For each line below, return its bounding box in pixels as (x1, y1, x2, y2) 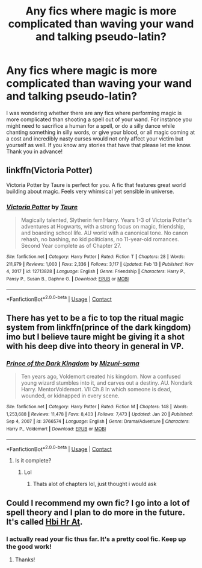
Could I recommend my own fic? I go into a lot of (6, 497, 191, 508)
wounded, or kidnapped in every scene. (20, 392, 120, 399)
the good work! (6, 542, 52, 551)
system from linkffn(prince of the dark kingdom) (6, 322, 191, 332)
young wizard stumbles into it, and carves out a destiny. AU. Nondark (20, 379, 192, 387)
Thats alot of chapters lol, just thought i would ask (32, 481, 157, 488)
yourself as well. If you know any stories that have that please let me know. (6, 141, 192, 148)
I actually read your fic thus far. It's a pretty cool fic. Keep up (6, 535, 186, 543)
